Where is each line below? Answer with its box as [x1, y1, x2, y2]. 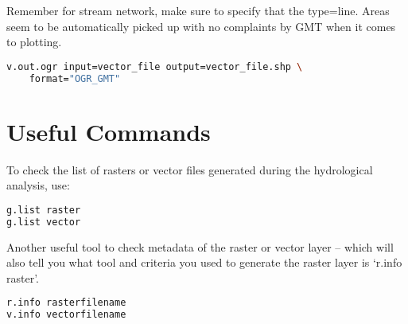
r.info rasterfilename [6, 297, 126, 309]
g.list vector [6, 216, 81, 228]
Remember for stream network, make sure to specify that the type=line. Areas [6, 2, 390, 18]
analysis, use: [6, 177, 70, 193]
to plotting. [6, 33, 62, 50]
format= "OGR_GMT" [29, 72, 121, 84]
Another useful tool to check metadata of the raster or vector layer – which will [6, 238, 394, 255]
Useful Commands [6, 115, 211, 147]
